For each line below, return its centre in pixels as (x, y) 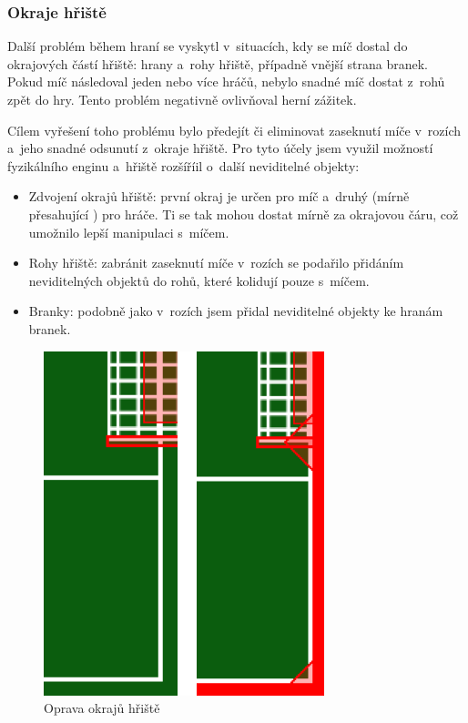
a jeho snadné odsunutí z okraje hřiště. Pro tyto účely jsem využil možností (220, 148)
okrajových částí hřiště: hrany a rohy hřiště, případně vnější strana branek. (218, 63)
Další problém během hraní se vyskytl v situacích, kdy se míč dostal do (208, 46)
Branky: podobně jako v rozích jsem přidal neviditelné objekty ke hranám (236, 311)
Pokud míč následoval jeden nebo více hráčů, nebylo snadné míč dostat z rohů (226, 81)
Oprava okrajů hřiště (102, 708)
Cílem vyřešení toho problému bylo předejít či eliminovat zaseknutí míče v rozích (234, 130)
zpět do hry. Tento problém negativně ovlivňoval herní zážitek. (182, 99)
